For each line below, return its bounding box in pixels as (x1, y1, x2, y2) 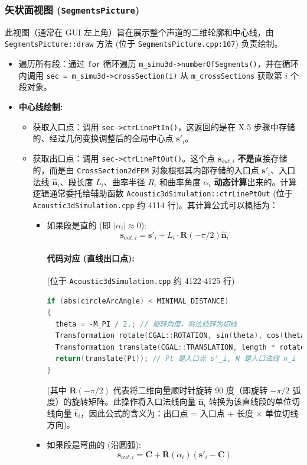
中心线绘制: (18, 100, 63, 112)
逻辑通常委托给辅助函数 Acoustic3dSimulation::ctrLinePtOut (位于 (32, 187, 293, 199)
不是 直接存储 (237, 151, 288, 164)
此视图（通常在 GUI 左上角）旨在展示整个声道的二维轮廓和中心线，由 (5, 25, 274, 38)
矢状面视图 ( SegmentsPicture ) (5, 2, 140, 17)
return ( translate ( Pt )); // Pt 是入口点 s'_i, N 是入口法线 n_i (55, 354, 296, 363)
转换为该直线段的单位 (208, 395, 292, 408)
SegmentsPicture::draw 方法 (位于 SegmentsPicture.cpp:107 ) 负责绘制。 (5, 37, 283, 50)
